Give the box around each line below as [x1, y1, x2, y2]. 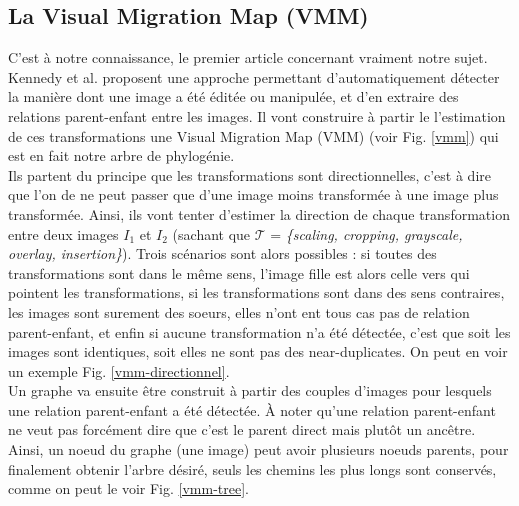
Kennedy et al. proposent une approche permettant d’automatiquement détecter [8, 66, 500, 87]
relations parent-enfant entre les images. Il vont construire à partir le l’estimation [8, 105, 506, 126]
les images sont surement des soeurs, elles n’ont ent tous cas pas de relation [8, 301, 470, 322]
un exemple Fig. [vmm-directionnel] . [8, 360, 230, 381]
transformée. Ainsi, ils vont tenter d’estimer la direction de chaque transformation [8, 203, 510, 224]
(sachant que [172, 223, 251, 244]
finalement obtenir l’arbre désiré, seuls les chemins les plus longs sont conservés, [8, 458, 497, 479]
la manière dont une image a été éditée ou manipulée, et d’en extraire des [8, 86, 459, 107]
